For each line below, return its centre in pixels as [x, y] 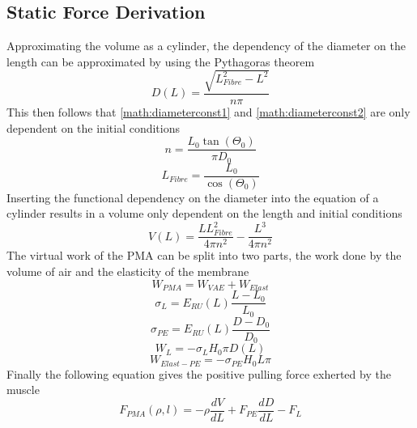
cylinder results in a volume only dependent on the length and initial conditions [204, 213]
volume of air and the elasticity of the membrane [128, 271]
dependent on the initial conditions [94, 127]
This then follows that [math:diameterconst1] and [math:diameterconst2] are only [208, 111]
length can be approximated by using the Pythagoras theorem [161, 61]
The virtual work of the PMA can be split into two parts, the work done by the [204, 255]
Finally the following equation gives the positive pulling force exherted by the [199, 373]
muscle [23, 390]
